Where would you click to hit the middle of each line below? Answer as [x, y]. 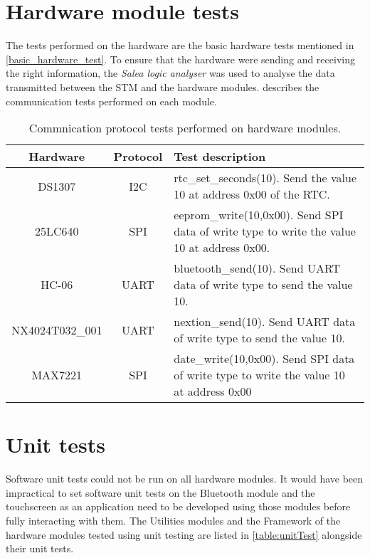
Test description [220, 157]
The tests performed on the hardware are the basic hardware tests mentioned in [180, 45]
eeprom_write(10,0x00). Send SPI [259, 215]
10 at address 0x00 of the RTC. [252, 194]
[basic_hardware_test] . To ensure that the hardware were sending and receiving [180, 59]
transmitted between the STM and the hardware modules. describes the [163, 86]
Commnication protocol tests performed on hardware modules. [185, 128]
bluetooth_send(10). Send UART [257, 268]
